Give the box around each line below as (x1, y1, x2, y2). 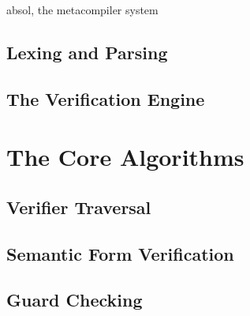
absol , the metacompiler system (6, 2, 159, 17)
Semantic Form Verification (6, 241, 234, 265)
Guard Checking (6, 288, 143, 312)
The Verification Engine (6, 86, 205, 111)
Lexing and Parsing (6, 39, 168, 64)
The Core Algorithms (6, 141, 244, 173)
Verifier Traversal (6, 194, 151, 219)
